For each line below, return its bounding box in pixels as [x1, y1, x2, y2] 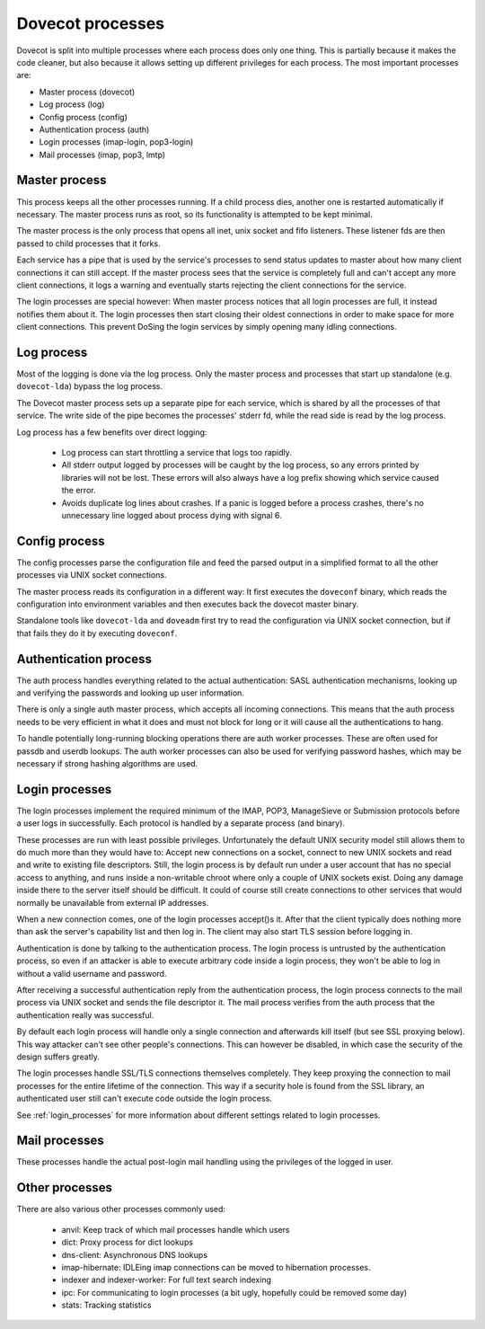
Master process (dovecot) [39, 86, 136, 97]
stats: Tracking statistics [61, 1299, 152, 1311]
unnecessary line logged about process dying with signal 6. [61, 509, 282, 520]
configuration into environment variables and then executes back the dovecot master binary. [16, 598, 359, 609]
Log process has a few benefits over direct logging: [16, 427, 207, 438]
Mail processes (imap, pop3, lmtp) [39, 149, 166, 160]
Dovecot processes [16, 13, 165, 33]
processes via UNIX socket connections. [16, 570, 167, 580]
